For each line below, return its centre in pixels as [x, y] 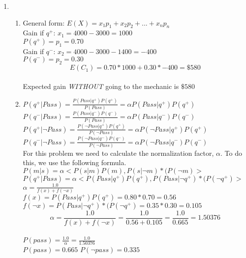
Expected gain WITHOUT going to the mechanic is [101, 86]
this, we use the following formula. [75, 162]
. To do [231, 153]
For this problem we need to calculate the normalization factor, [118, 153]
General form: [44, 22]
